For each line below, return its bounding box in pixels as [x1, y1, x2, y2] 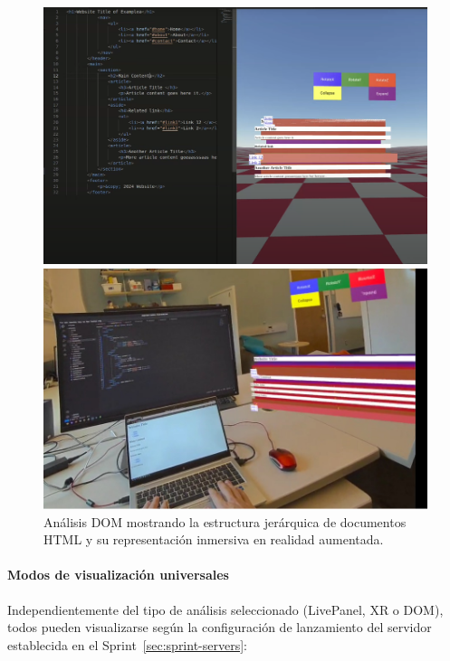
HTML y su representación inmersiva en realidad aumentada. [43, 530, 384, 549]
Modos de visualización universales [7, 565, 229, 584]
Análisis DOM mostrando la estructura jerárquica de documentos [43, 512, 407, 531]
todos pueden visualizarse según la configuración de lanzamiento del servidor [7, 618, 432, 637]
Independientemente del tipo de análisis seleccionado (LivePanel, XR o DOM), [7, 600, 444, 619]
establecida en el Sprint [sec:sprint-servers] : [7, 635, 247, 654]
